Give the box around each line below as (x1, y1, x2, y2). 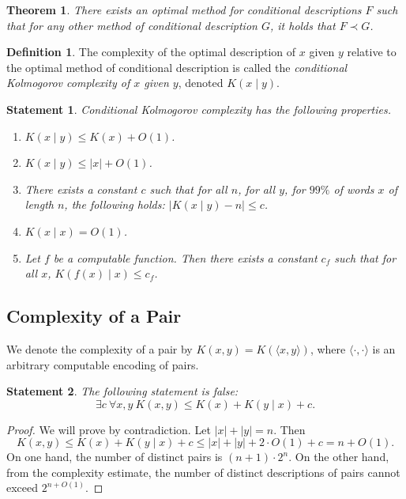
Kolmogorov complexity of (6, 74, 130, 91)
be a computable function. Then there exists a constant (53, 249, 318, 266)
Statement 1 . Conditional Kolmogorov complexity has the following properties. (6, 100, 392, 117)
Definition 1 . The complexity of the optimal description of (6, 43, 296, 60)
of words (333, 180, 374, 197)
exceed (6, 479, 39, 496)
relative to (347, 43, 397, 60)
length (24, 196, 54, 213)
